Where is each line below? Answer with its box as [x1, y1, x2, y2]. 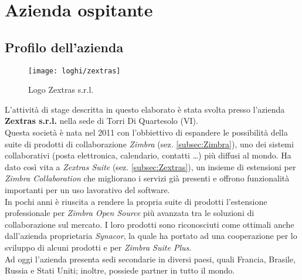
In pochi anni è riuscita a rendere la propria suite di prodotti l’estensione [5, 195, 267, 207]
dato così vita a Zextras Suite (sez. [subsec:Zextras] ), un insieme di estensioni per [5, 160, 296, 173]
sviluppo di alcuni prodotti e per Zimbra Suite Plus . [5, 241, 192, 253]
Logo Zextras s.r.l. [28, 83, 94, 96]
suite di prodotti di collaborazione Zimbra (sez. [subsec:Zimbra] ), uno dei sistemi [5, 137, 294, 150]
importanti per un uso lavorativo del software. [5, 183, 170, 195]
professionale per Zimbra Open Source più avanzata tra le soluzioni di [5, 207, 255, 219]
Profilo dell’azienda [5, 38, 124, 56]
